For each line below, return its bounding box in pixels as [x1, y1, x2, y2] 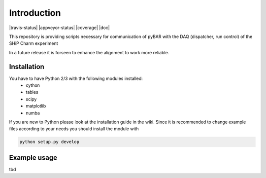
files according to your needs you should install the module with [9, 126, 139, 132]
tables [26, 89, 39, 95]
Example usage [9, 153, 58, 162]
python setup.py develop [19, 139, 80, 145]
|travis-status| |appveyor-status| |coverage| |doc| [9, 25, 110, 31]
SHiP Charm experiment [9, 40, 59, 46]
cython [26, 82, 40, 88]
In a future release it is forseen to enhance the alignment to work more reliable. [9, 49, 169, 55]
